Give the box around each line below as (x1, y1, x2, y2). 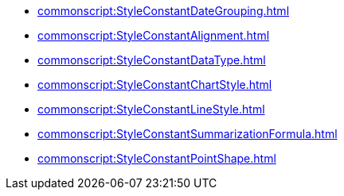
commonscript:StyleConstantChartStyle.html (37, 78, 272, 91)
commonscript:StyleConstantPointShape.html (37, 152, 276, 165)
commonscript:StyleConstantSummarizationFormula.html (37, 127, 338, 140)
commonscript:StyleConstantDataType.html (37, 53, 266, 67)
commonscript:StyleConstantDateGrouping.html (37, 4, 290, 17)
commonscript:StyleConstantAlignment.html (37, 29, 270, 42)
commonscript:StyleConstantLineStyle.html (37, 102, 265, 116)
